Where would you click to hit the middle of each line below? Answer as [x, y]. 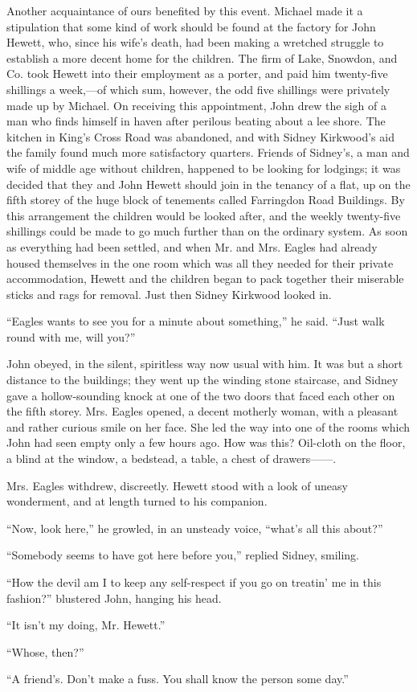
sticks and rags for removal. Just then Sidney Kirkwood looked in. [169, 294]
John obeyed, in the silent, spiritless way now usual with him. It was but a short [205, 364]
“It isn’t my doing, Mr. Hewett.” [86, 625]
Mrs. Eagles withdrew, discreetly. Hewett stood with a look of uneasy [177, 485]
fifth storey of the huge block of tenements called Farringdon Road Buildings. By [206, 200]
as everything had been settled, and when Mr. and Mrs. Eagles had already [192, 246]
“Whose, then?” [45, 651]
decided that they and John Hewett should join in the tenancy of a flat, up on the [208, 184]
